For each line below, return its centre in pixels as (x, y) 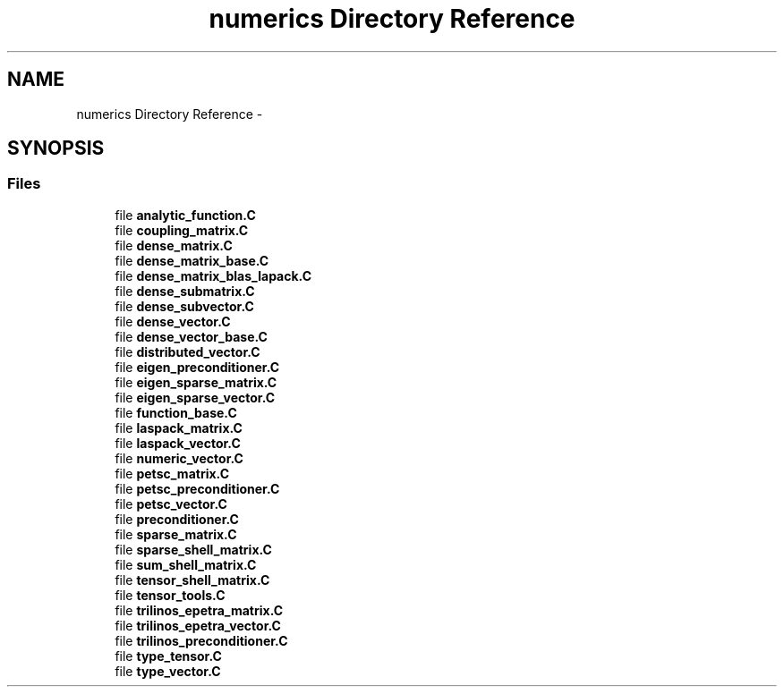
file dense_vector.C (173, 321)
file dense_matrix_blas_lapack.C (213, 275)
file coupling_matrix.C (182, 230)
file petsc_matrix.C (172, 473)
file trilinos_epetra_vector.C (198, 625)
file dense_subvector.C (184, 306)
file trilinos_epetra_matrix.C (199, 610)
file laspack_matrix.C (179, 427)
